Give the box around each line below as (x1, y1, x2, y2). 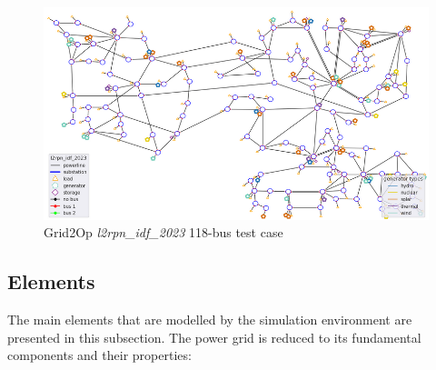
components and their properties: (7, 345, 192, 365)
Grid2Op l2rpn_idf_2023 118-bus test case (44, 223, 283, 242)
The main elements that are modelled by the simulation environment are (7, 310, 412, 329)
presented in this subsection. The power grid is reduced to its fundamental (7, 327, 421, 346)
